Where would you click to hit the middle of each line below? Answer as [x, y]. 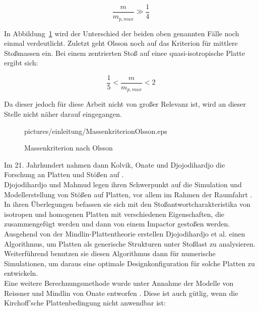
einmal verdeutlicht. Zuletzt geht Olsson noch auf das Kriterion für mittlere [121, 43]
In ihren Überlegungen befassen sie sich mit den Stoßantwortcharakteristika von [127, 204]
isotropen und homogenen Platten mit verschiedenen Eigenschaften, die [114, 214]
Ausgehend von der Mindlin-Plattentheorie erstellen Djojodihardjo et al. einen [125, 233]
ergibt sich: [21, 63]
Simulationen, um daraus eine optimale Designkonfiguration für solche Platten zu [129, 263]
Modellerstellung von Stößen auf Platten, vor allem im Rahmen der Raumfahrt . [128, 194]
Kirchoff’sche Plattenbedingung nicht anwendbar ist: [85, 303]
